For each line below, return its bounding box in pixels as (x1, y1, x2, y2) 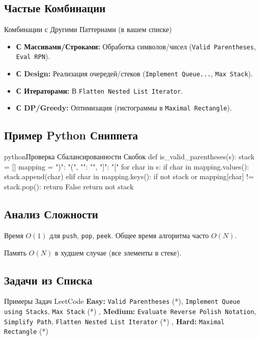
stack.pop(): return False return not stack (4, 181, 134, 192)
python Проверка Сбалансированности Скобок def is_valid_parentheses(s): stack (4, 151, 255, 162)
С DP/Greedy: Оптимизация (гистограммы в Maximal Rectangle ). (16, 102, 232, 113)
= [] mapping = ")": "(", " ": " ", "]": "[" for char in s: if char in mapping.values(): (4, 161, 249, 172)
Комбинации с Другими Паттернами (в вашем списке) (4, 24, 172, 35)
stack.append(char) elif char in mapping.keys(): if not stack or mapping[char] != (4, 171, 254, 182)
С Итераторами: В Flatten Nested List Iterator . (16, 85, 183, 96)
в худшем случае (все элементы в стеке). (54, 247, 182, 258)
